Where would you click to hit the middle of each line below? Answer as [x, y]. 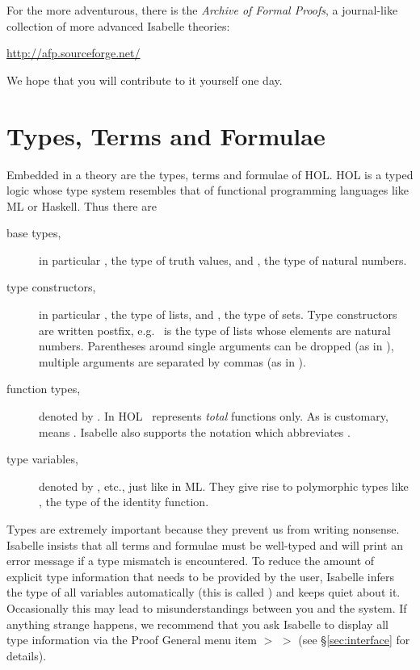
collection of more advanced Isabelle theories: [118, 25]
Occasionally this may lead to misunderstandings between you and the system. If [207, 607]
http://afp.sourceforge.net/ [73, 53]
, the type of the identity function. [124, 502]
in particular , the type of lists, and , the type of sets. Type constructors [218, 314]
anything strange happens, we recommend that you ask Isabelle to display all [197, 624]
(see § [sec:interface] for [354, 640]
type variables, [42, 459]
